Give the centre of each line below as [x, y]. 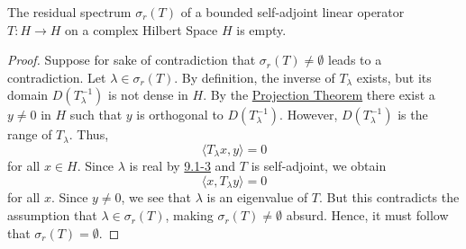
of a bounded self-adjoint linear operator [292, 12]
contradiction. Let [57, 77]
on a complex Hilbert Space [142, 29]
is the [413, 115]
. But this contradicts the [389, 197]
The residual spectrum [69, 12]
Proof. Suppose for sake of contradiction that [132, 60]
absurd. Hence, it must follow [367, 215]
